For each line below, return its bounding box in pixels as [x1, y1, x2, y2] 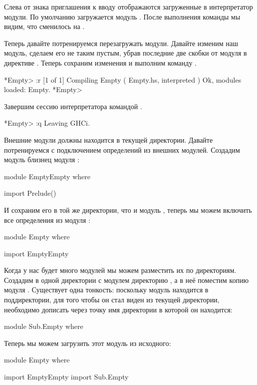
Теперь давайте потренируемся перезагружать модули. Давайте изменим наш [4, 38, 238, 48]
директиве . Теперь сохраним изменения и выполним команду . [4, 57, 197, 68]
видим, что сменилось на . [4, 21, 84, 32]
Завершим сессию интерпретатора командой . [4, 101, 142, 111]
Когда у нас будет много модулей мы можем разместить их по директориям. [4, 265, 236, 275]
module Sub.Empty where [4, 321, 83, 331]
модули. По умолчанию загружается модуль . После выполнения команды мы [4, 11, 240, 22]
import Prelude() [4, 188, 56, 198]
